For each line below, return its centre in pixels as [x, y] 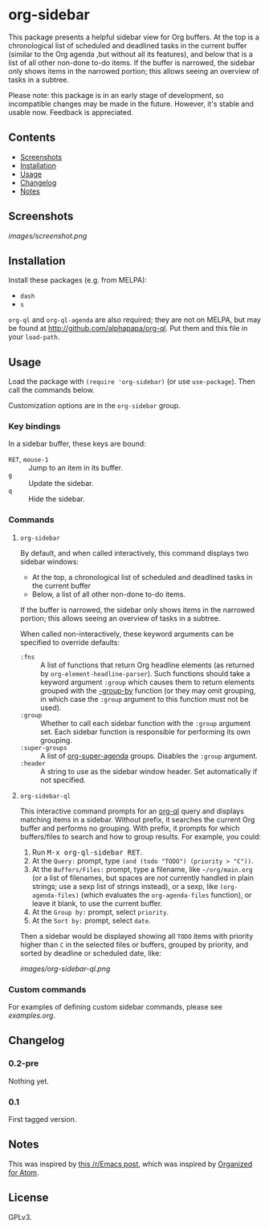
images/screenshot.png [48, 235]
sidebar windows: [49, 561]
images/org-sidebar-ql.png [65, 969]
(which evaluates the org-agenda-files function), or [166, 895]
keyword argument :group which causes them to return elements [147, 682]
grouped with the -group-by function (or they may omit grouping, [148, 690]
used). [51, 708]
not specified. [63, 780]
